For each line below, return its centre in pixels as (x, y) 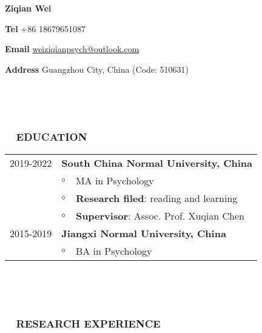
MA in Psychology (115, 180)
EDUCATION (52, 137)
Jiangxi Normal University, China (144, 233)
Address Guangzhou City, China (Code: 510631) (97, 69)
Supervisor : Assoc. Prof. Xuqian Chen (160, 215)
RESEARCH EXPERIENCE (88, 323)
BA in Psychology (114, 251)
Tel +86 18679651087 (45, 28)
